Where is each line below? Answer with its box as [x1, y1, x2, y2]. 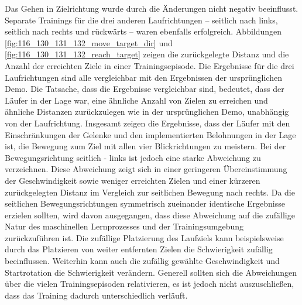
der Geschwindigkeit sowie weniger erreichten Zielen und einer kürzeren [5, 174, 260, 186]
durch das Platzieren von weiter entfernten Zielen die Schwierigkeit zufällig [5, 243, 273, 255]
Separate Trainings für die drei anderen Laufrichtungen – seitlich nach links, [5, 13, 278, 26]
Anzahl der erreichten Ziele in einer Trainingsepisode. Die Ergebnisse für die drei [5, 59, 294, 71]
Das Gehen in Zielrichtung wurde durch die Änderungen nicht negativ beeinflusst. [5, 2, 298, 14]
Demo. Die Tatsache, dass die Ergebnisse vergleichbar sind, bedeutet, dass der [5, 83, 284, 95]
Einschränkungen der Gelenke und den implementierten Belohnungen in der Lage [5, 128, 296, 140]
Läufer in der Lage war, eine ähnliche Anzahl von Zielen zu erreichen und [5, 94, 268, 106]
